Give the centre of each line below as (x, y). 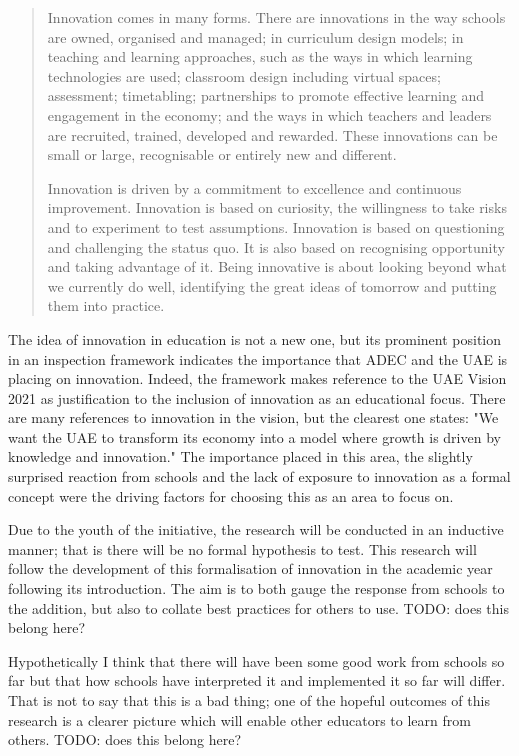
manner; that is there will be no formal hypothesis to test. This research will (242, 548)
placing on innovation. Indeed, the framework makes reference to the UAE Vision (257, 378)
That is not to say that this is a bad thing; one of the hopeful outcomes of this (249, 700)
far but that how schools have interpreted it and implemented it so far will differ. (257, 680)
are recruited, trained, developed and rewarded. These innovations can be (272, 134)
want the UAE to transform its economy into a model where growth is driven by (254, 436)
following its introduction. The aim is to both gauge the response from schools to (256, 588)
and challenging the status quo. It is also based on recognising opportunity (276, 246)
